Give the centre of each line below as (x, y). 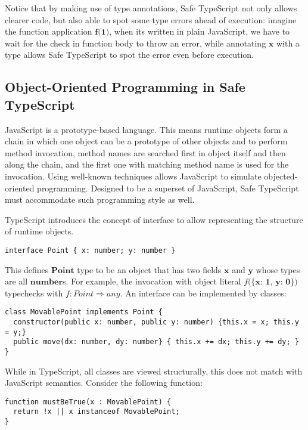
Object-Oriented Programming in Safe (125, 87)
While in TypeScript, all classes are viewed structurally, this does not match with (154, 371)
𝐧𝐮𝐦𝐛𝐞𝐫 (46, 282)
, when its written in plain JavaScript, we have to (200, 31)
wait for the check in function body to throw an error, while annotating (136, 43)
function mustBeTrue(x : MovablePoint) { (88, 402)
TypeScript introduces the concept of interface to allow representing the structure (154, 219)
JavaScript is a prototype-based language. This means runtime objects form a (146, 129)
